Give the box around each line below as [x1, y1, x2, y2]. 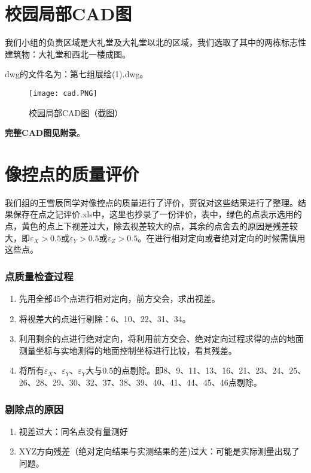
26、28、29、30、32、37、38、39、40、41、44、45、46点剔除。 [19, 376, 262, 389]
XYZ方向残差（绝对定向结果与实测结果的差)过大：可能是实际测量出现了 [19, 445, 300, 457]
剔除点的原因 [5, 401, 64, 416]
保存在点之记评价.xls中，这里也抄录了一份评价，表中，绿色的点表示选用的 [13, 208, 302, 220]
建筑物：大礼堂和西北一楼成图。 [5, 47, 130, 60]
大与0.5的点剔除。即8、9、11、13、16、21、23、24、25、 [86, 364, 306, 377]
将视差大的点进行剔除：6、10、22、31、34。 [19, 312, 191, 325]
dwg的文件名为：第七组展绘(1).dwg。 [5, 68, 148, 80]
